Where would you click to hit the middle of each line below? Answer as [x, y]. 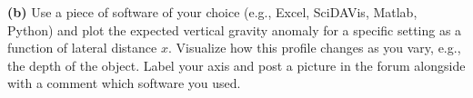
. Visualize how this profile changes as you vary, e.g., [314, 48]
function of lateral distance [82, 48]
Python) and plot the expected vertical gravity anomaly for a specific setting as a [235, 29]
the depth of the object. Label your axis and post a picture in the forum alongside [236, 65]
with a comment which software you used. [124, 83]
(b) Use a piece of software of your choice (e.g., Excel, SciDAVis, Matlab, [212, 12]
